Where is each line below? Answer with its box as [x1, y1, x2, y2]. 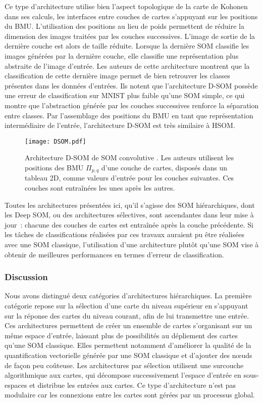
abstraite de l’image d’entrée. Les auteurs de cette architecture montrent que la [5, 60, 250, 71]
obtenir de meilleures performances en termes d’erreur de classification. [5, 249, 224, 259]
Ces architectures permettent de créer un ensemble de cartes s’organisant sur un [5, 320, 252, 331]
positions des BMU [25, 162, 84, 172]
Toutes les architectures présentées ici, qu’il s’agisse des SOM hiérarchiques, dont [5, 199, 255, 210]
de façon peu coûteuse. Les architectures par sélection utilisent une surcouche [5, 360, 244, 370]
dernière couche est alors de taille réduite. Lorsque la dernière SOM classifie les [5, 40, 249, 51]
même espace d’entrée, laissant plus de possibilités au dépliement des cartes [5, 330, 238, 340]
